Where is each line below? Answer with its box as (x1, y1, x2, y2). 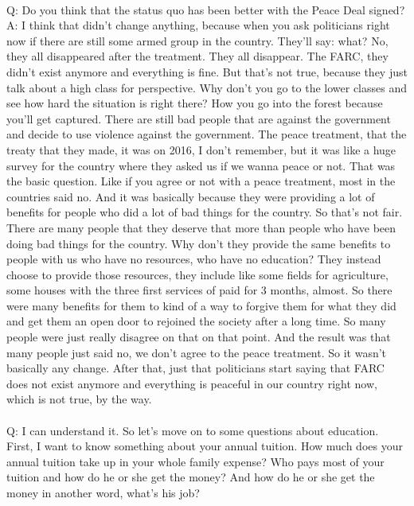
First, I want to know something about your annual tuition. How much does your (6, 438, 403, 454)
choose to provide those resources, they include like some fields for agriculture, (6, 266, 389, 282)
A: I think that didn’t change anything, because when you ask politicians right (6, 17, 390, 33)
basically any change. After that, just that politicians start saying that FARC (6, 360, 385, 376)
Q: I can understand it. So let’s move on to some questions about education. (6, 422, 379, 438)
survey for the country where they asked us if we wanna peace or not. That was (6, 157, 396, 173)
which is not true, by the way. (6, 391, 152, 407)
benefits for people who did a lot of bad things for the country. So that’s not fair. (6, 204, 403, 220)
